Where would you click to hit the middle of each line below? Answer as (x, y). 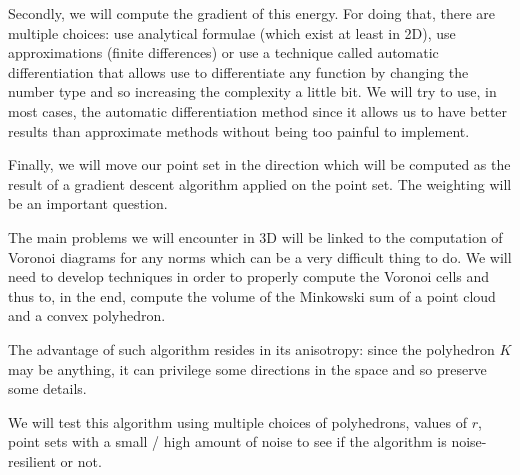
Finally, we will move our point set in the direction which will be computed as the (259, 164)
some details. (47, 388)
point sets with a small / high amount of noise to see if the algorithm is (227, 441)
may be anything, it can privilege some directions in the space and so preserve (247, 368)
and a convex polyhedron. (87, 315)
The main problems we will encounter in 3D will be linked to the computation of (255, 236)
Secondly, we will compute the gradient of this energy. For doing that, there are (251, 13)
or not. (81, 460)
